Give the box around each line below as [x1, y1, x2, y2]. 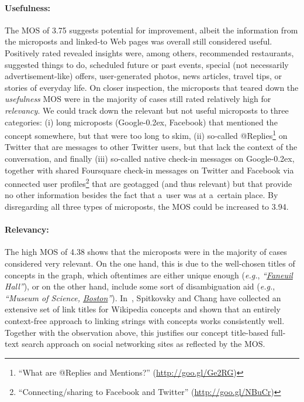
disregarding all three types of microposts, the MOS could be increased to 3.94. [5, 200, 289, 213]
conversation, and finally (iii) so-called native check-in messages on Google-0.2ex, [5, 152, 295, 164]
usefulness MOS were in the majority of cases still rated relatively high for [5, 93, 271, 105]
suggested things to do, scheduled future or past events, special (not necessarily [5, 58, 289, 70]
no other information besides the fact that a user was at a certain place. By [5, 189, 278, 201]
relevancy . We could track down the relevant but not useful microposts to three [5, 104, 289, 116]
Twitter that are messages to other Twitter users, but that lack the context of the [5, 141, 298, 153]
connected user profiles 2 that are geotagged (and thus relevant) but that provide [5, 176, 292, 189]
